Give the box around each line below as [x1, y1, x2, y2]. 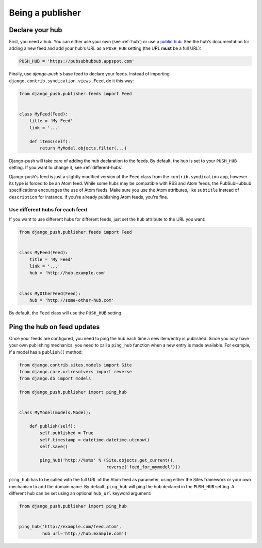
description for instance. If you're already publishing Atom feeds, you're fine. [9, 194, 168, 200]
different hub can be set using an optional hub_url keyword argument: [9, 491, 151, 496]
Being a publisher [9, 7, 81, 18]
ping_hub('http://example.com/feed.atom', [19, 524, 122, 530]
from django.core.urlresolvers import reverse [19, 369, 132, 374]
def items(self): [29, 139, 71, 144]
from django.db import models [19, 376, 91, 382]
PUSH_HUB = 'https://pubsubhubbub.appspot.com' [19, 58, 134, 64]
